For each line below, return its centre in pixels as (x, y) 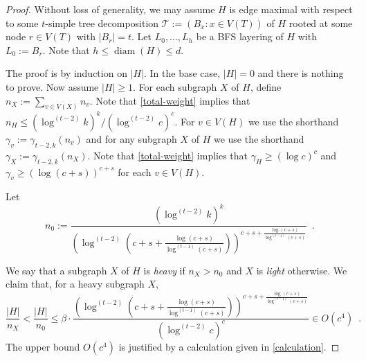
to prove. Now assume (52, 86)
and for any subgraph (131, 138)
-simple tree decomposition (102, 23)
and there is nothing (301, 73)
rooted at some (321, 23)
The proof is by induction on (66, 73)
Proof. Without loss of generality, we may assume (110, 9)
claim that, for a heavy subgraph (75, 284)
